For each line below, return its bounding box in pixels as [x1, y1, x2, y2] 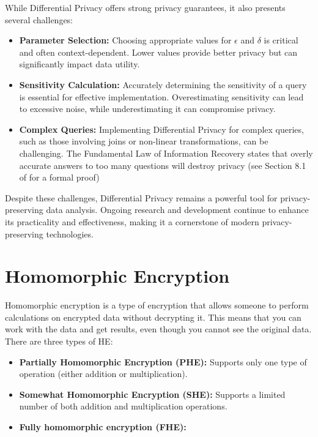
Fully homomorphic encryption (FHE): [19, 420, 187, 433]
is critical [264, 34, 298, 47]
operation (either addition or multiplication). [19, 367, 188, 380]
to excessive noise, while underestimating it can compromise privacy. [19, 102, 276, 115]
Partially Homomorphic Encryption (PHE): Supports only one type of [19, 355, 307, 368]
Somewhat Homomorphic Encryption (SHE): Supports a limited [19, 387, 286, 400]
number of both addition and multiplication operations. [19, 400, 227, 413]
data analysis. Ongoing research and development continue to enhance [46, 203, 309, 216]
